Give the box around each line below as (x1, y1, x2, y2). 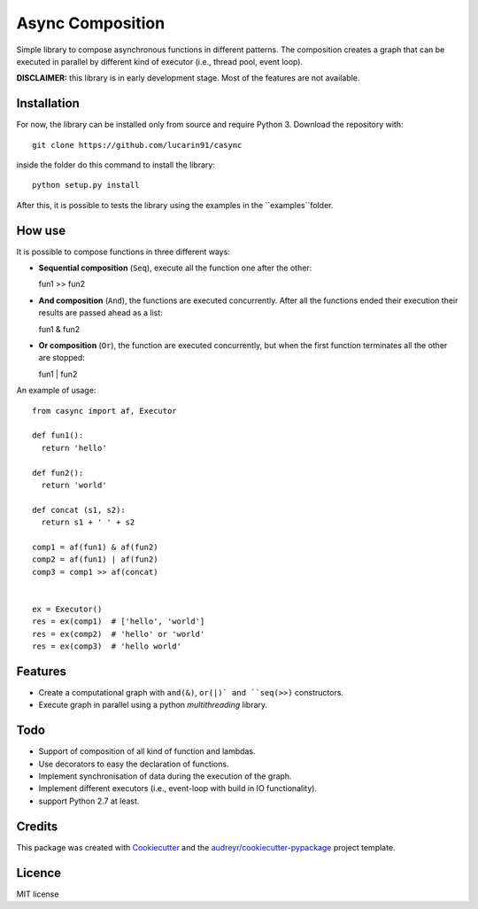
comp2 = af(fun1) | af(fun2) (32, 555, 158, 564)
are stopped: (38, 353, 86, 363)
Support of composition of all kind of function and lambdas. (38, 746, 256, 757)
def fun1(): (32, 431, 84, 440)
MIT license (16, 889, 59, 899)
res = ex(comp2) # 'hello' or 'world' (32, 629, 205, 639)
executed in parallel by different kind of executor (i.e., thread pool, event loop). (16, 56, 304, 66)
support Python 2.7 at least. (38, 796, 140, 806)
